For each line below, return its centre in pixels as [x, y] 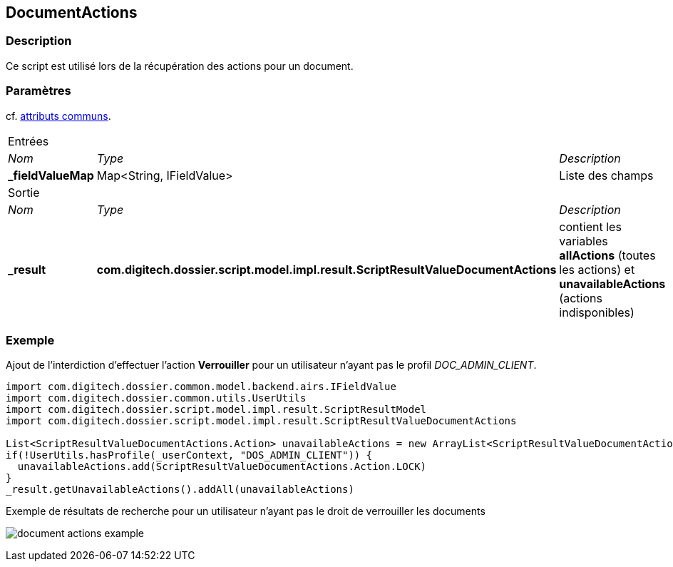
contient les [590, 226]
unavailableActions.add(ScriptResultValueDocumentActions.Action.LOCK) [222, 467]
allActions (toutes [607, 255]
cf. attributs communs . [58, 116]
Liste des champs [606, 175]
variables [584, 241]
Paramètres [38, 91]
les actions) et [597, 269]
